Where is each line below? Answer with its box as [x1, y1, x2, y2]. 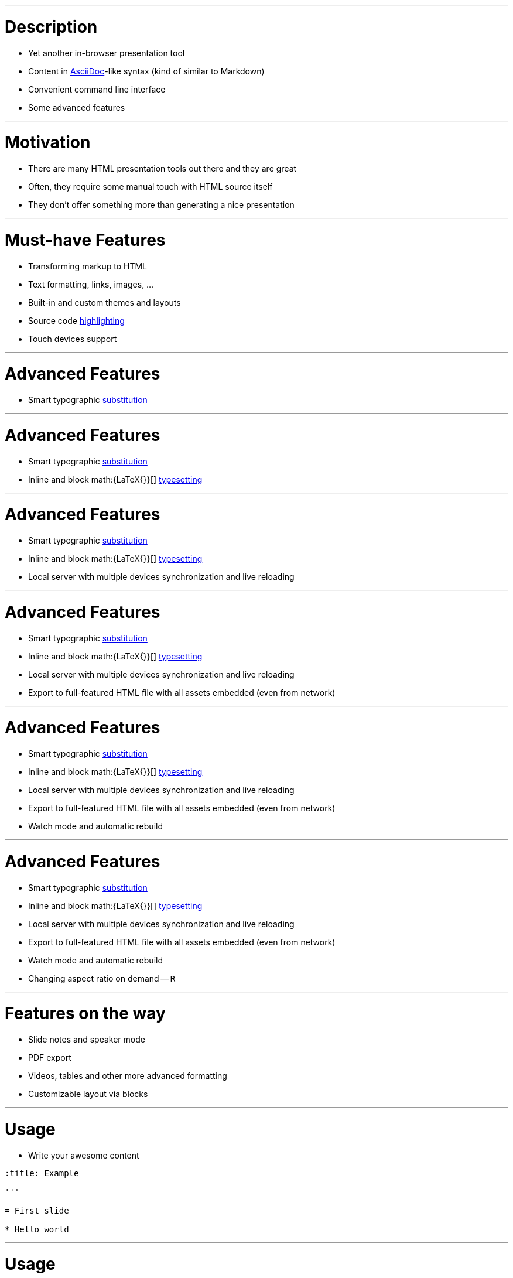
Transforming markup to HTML [28, 261, 148, 271]
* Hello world [5, 1224, 69, 1234]
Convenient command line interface [28, 84, 166, 94]
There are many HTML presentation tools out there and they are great [28, 163, 297, 173]
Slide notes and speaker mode [28, 1034, 145, 1044]
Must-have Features [5, 230, 166, 250]
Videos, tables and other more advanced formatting [28, 1071, 227, 1081]
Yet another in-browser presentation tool [28, 47, 185, 58]
